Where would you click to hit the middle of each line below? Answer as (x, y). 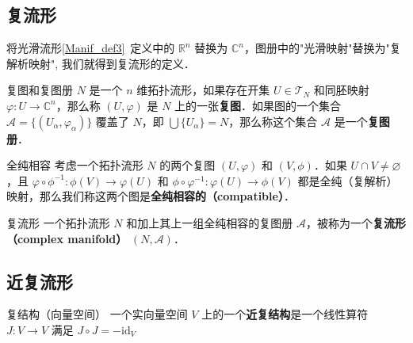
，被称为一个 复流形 (356, 222)
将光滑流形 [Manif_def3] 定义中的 (91, 48)
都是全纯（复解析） (348, 180)
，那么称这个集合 (273, 121)
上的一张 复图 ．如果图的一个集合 (258, 105)
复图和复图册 (40, 90)
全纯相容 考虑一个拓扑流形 (75, 165)
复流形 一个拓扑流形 (58, 222)
